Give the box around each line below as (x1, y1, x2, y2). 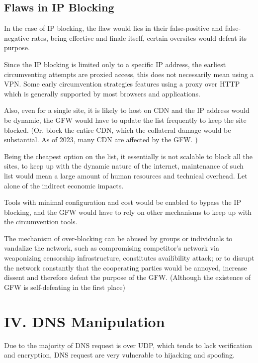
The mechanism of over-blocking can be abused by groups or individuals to (4, 233, 233, 243)
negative (4, 32, 29, 43)
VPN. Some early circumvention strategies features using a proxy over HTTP (4, 79, 240, 89)
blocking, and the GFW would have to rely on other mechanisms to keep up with (4, 206, 252, 217)
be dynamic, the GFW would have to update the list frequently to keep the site (4, 114, 247, 125)
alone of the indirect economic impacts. (4, 180, 124, 190)
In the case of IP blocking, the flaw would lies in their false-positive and (4, 23, 223, 33)
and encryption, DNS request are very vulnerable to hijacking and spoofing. (4, 350, 235, 360)
